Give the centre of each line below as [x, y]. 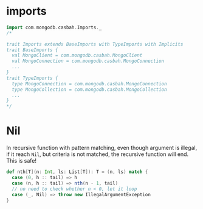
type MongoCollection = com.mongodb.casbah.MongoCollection [89, 90]
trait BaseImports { [33, 50]
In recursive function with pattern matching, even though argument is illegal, [102, 148]
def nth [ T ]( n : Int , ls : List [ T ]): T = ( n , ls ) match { [77, 172]
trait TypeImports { [33, 78]
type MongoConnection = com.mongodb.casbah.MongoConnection [89, 83]
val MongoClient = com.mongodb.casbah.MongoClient [77, 55]
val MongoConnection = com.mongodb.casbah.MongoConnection [88, 61]
